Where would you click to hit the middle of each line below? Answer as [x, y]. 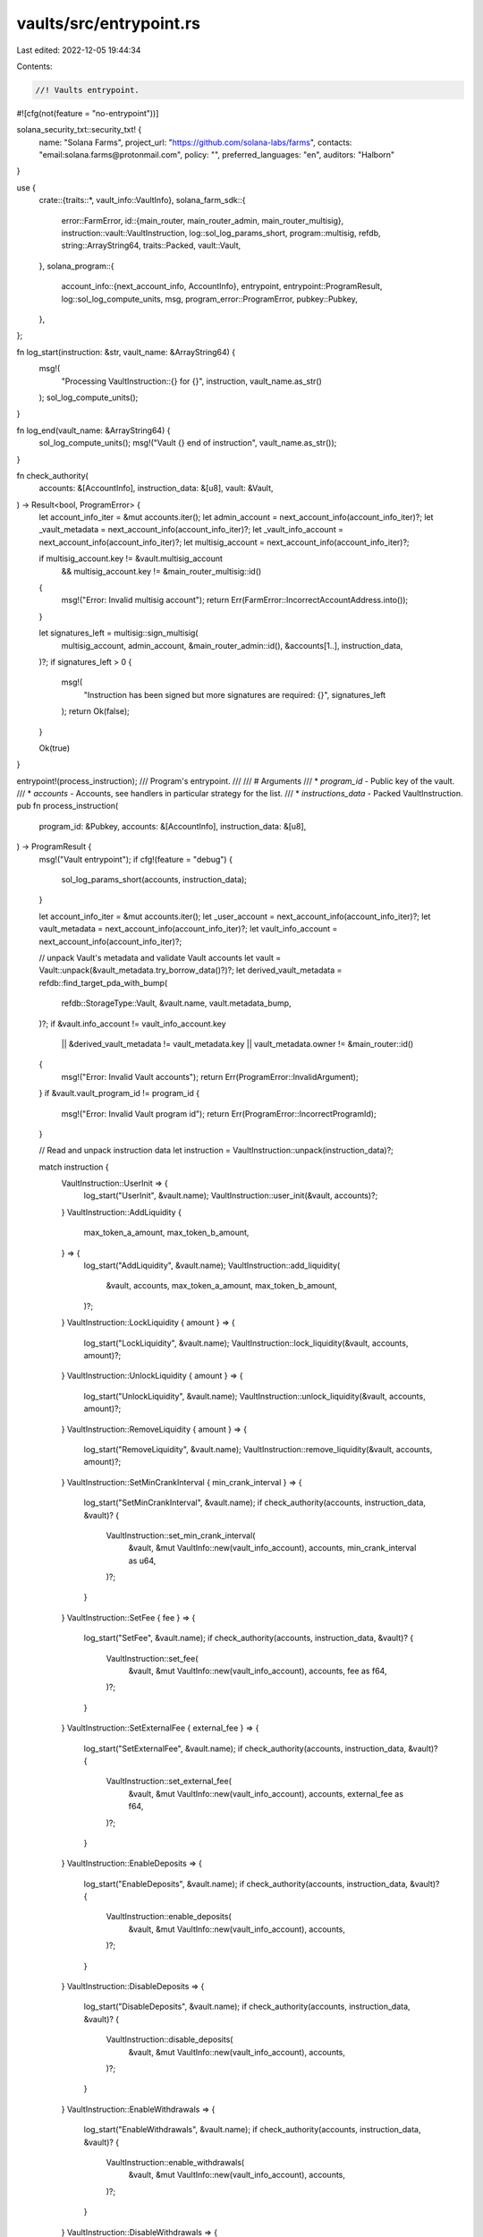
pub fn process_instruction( [68, 806]
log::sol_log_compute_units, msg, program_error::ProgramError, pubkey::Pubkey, [209, 299]
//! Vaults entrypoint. [88, 90]
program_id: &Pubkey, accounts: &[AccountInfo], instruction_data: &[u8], [173, 826]
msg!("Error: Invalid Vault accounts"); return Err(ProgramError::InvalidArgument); [210, 1076]
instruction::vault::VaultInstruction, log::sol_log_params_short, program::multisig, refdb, [221, 234]
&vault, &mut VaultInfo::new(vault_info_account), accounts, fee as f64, [258, 1671]
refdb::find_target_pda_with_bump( [103, 982]
